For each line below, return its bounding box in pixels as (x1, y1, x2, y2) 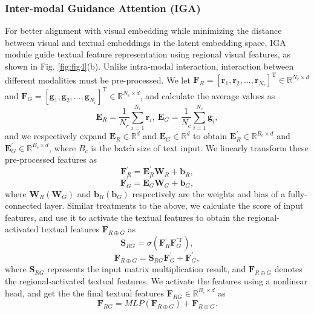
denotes (274, 263, 303, 275)
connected (5, 199, 42, 212)
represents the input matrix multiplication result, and (47, 263, 246, 275)
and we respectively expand (5, 129, 107, 142)
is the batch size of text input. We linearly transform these (91, 141, 309, 154)
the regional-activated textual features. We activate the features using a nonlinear (5, 275, 308, 287)
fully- (287, 187, 307, 200)
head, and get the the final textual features (5, 286, 165, 299)
